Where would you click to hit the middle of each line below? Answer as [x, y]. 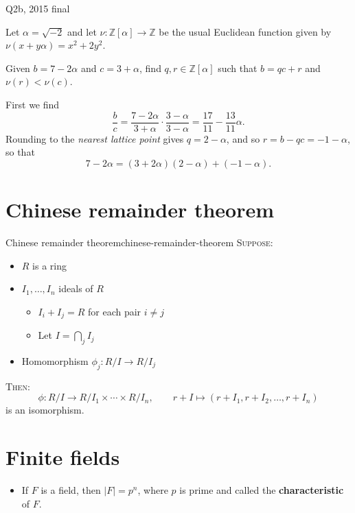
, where [153, 490]
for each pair [115, 311]
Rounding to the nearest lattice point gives [95, 138]
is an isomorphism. [45, 410]
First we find [33, 104]
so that [20, 152]
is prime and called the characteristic [262, 490]
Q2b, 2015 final [38, 8]
